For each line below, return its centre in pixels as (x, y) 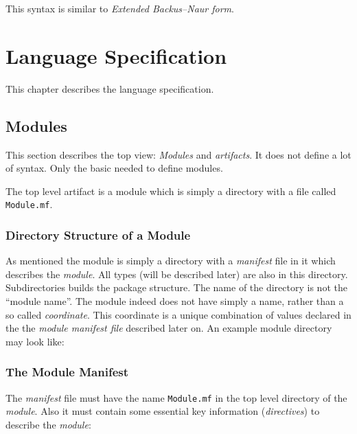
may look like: (35, 341)
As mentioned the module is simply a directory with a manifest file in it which (171, 261)
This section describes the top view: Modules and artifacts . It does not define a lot (178, 154)
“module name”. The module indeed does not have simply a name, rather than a (175, 300)
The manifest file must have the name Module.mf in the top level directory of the (176, 397)
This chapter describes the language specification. (110, 88)
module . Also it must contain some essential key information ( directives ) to (163, 411)
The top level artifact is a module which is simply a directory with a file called (171, 191)
